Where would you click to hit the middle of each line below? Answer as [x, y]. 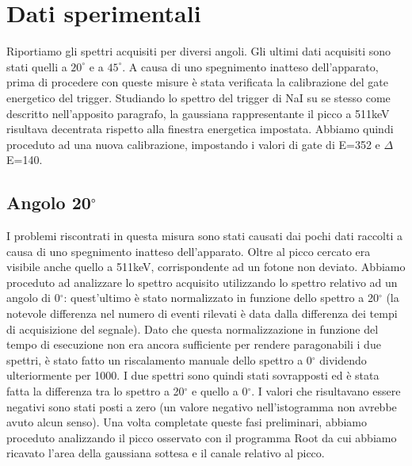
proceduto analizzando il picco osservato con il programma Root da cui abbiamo [202, 437]
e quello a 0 [220, 391]
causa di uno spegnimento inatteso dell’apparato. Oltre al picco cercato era [189, 251]
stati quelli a [37, 66]
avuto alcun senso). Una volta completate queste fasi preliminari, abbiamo [187, 422]
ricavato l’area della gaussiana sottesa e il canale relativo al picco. [166, 453]
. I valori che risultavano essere [326, 391]
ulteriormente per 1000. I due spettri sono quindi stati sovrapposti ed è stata [193, 375]
